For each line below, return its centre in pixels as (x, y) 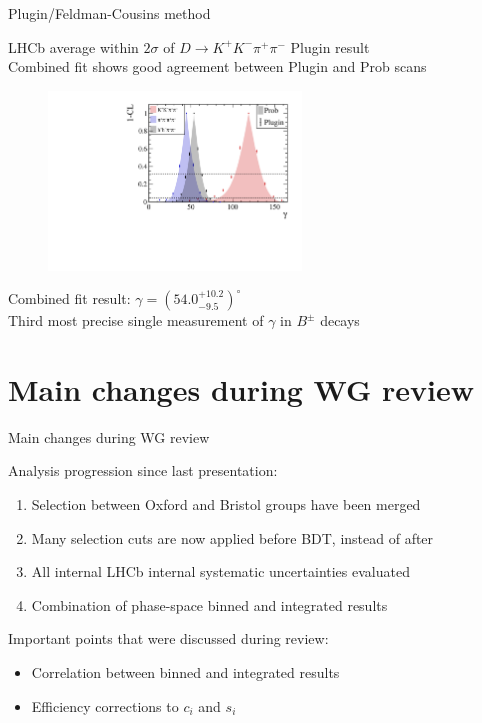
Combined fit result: (69, 298)
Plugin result (330, 46)
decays (340, 320)
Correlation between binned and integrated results (185, 672)
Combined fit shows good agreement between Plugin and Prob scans (217, 66)
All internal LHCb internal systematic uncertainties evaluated (220, 571)
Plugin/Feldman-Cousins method (109, 13)
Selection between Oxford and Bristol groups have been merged (226, 504)
